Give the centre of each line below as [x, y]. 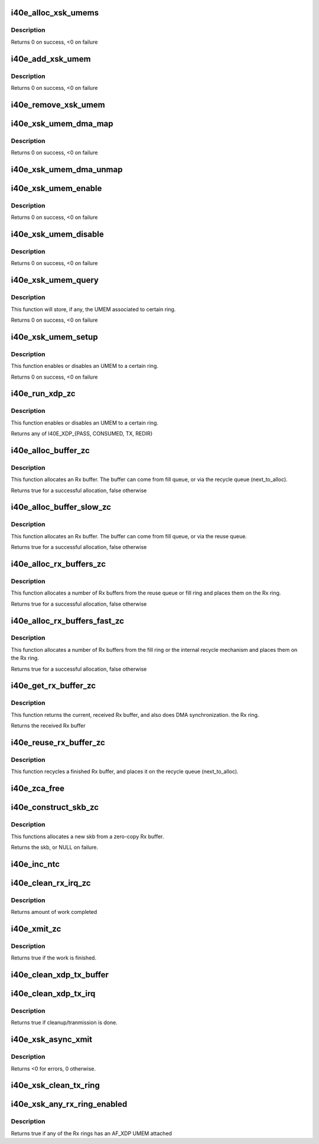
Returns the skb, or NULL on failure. [55, 847]
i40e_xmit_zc [36, 929]
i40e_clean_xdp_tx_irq [53, 994]
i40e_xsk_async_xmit [52, 1040]
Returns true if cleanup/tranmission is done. [64, 1023]
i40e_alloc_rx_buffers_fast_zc [67, 621]
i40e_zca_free [38, 789]
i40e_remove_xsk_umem [58, 104]
